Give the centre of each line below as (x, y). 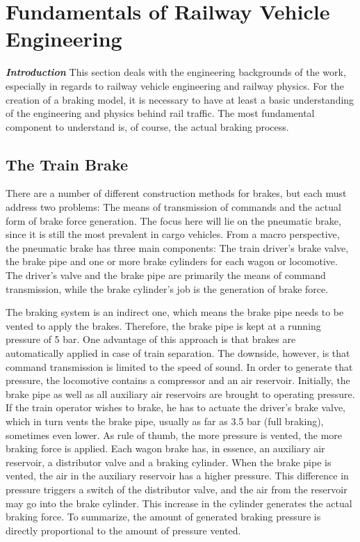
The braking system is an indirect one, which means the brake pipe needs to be (175, 312)
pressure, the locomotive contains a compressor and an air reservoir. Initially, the (178, 380)
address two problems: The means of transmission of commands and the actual (173, 207)
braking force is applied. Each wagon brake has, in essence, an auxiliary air (165, 448)
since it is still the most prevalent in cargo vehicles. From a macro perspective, (173, 234)
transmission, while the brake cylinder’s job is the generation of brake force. (167, 288)
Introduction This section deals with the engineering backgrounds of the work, (176, 72)
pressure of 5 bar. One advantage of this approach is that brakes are (151, 339)
